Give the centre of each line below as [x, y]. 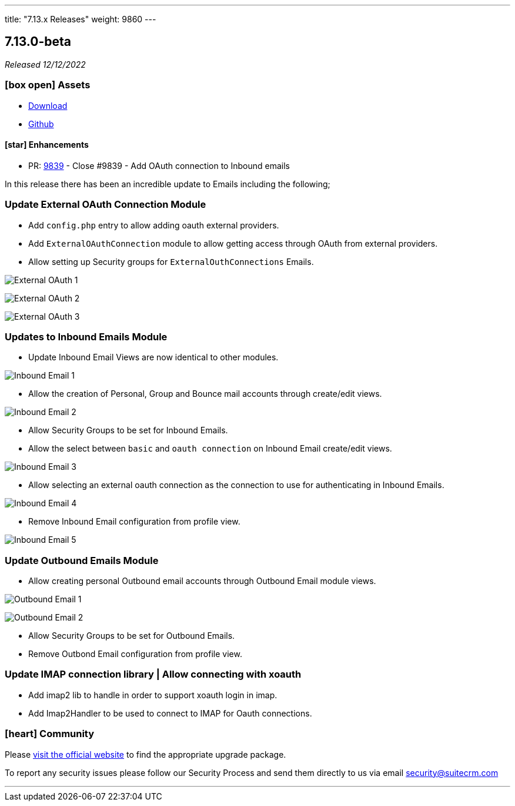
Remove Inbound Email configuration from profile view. [134, 522]
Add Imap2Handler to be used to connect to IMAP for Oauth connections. [170, 713]
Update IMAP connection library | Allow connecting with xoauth [153, 674]
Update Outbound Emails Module [82, 560]
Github [41, 124]
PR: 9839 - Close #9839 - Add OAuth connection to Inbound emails [159, 165]
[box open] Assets [48, 85]
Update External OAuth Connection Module [106, 205]
